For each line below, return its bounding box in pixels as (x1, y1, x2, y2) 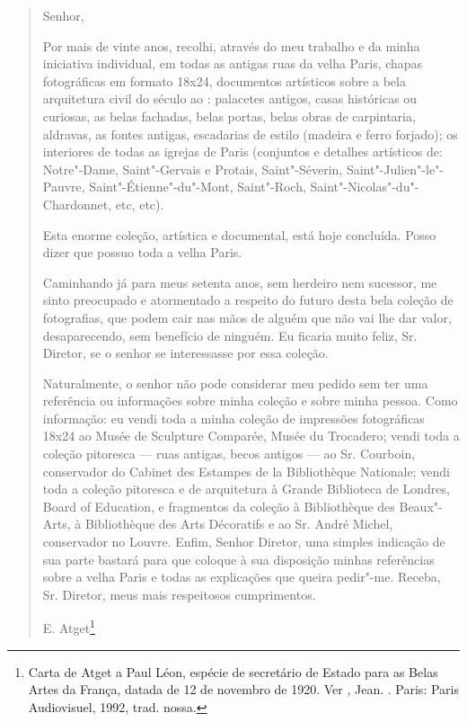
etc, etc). (115, 194, 164, 213)
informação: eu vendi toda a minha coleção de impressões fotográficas (42, 408, 425, 427)
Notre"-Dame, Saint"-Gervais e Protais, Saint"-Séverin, (42, 159, 343, 178)
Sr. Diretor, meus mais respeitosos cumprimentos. (42, 584, 316, 603)
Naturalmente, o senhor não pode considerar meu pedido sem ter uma (42, 373, 428, 392)
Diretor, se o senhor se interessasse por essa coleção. (42, 343, 329, 362)
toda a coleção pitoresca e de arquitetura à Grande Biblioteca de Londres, (42, 479, 450, 498)
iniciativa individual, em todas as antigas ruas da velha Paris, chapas (42, 54, 423, 73)
